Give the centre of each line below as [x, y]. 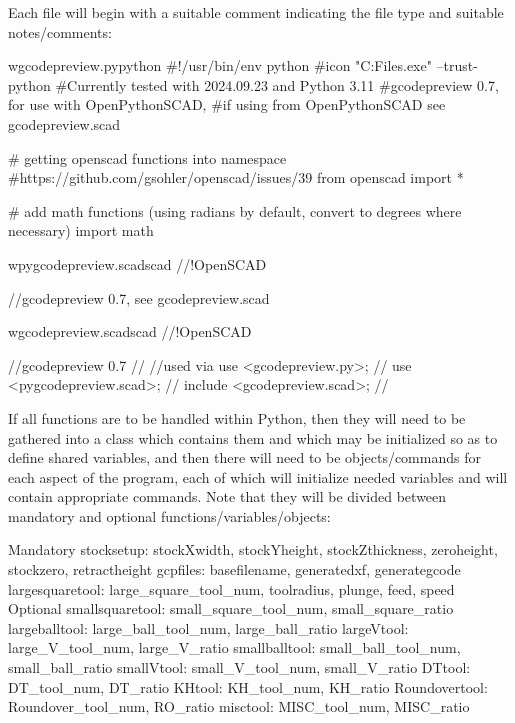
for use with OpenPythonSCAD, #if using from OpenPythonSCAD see [227, 104]
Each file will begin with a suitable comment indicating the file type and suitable [256, 12]
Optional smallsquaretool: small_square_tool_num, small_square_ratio [231, 608]
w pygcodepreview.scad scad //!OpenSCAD [137, 263]
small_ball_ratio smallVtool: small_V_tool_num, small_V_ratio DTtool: [239, 667]
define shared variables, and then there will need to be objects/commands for [244, 457]
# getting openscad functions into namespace [147, 157]
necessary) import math [81, 230]
